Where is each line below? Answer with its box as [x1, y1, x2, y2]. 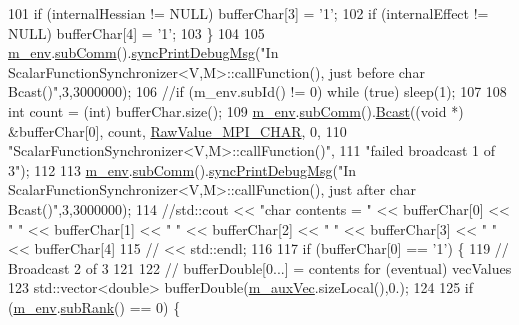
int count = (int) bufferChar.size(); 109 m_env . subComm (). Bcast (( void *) [8, 100, 464, 121]
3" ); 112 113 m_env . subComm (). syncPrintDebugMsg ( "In [8, 159, 357, 180]
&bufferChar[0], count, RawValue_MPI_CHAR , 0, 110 [8, 120, 347, 141]
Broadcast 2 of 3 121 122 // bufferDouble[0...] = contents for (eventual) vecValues [8, 257, 512, 278]
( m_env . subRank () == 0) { [8, 296, 181, 317]
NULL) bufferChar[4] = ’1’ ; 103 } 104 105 [8, 22, 265, 43]
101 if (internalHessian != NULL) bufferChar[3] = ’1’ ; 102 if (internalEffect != [8, 3, 489, 23]
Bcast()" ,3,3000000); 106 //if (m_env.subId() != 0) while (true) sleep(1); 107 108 [8, 81, 507, 102]
